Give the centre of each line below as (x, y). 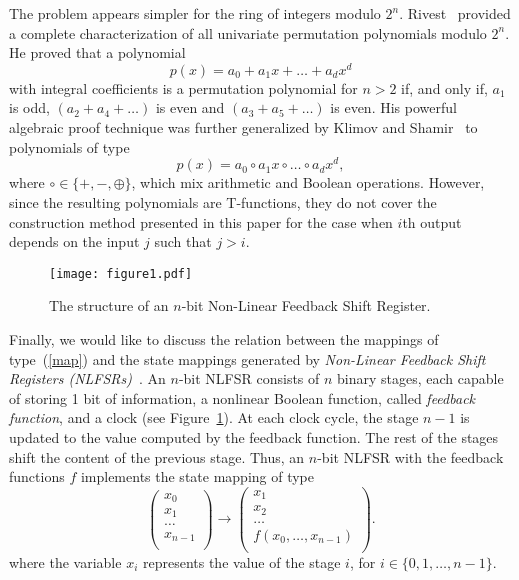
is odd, (29, 107)
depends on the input (74, 241)
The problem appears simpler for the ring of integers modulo (195, 13)
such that (183, 241)
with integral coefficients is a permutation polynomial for (183, 87)
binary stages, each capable (420, 378)
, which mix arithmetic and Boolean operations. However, (308, 182)
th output (432, 221)
